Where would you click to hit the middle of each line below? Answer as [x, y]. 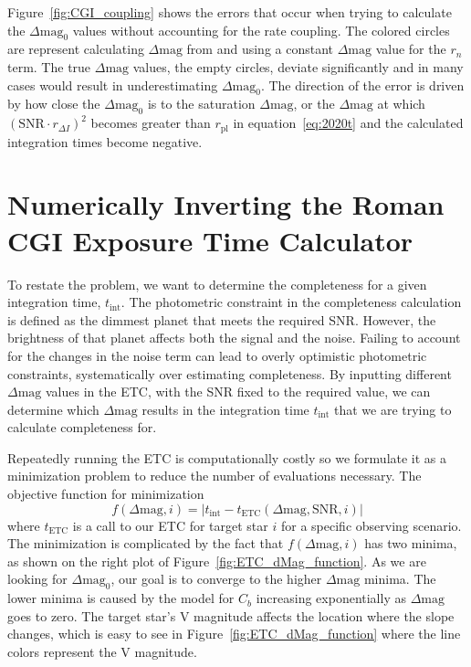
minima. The [400, 579]
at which [401, 104]
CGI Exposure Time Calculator [210, 240]
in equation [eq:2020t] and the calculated [348, 123]
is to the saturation [201, 104]
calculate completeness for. [82, 427]
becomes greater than [151, 123]
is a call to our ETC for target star [170, 525]
